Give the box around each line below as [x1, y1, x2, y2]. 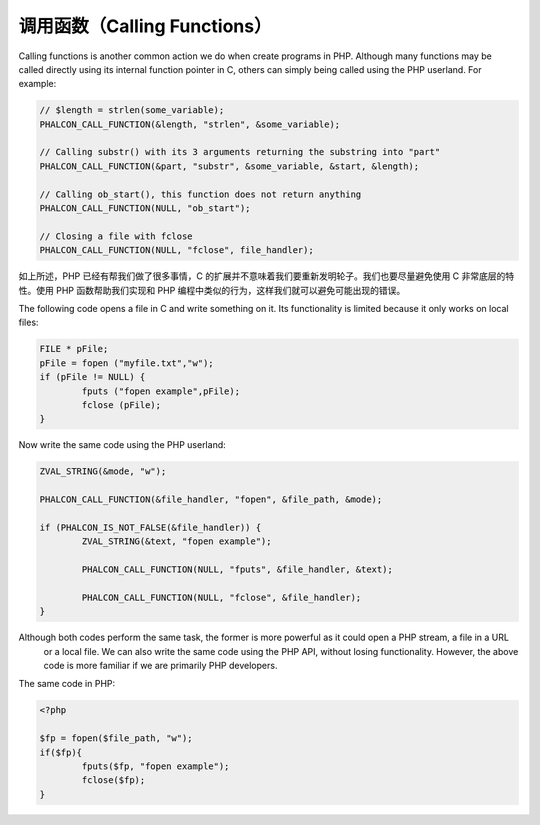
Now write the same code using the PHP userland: [18, 439, 227, 451]
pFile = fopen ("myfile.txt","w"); [39, 357, 214, 369]
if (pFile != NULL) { [39, 371, 146, 383]
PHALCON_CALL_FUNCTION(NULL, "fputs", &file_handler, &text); [81, 564, 394, 575]
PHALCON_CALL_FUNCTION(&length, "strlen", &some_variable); [39, 118, 341, 130]
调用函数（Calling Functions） [18, 15, 272, 37]
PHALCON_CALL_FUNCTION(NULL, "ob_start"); [39, 203, 251, 214]
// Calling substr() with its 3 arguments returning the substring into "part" [39, 146, 441, 158]
